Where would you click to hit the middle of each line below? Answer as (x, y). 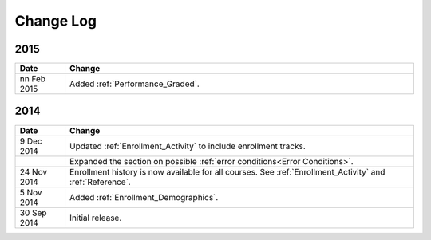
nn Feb (33, 79)
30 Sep (33, 213)
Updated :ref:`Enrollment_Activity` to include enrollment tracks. (188, 146)
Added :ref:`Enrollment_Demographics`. (144, 197)
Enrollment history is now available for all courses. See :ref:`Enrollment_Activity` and (227, 171)
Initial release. (95, 218)
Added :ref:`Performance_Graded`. (134, 84)
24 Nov (34, 171)
